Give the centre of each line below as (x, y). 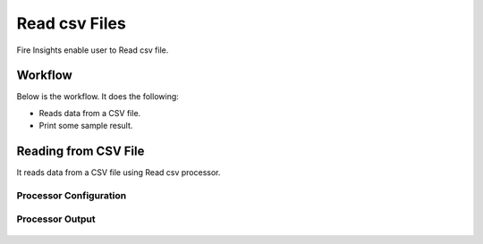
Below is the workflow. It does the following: (97, 97)
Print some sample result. (86, 126)
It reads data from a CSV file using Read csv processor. (119, 172)
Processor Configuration (72, 195)
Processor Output (56, 219)
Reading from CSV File (80, 151)
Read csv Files (72, 23)
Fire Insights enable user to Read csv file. (93, 50)
